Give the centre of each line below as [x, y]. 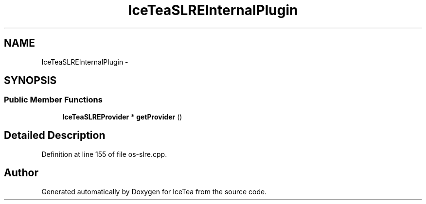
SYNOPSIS [30, 81]
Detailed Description [55, 136]
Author [21, 173]
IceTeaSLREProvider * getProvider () [122, 117]
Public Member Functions [53, 100]
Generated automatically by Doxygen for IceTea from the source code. [154, 191]
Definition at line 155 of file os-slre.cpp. [104, 154]
